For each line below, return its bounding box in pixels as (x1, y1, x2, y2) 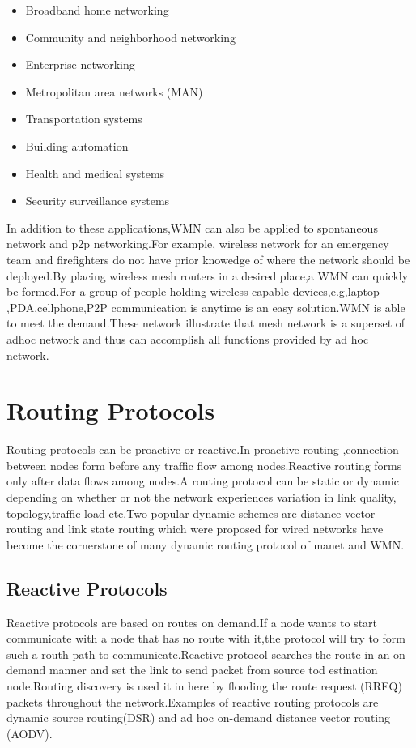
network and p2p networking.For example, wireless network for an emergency (6, 235, 389, 252)
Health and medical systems (25, 165, 165, 182)
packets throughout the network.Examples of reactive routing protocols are (6, 693, 379, 710)
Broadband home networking (25, 2, 169, 18)
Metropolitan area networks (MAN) (25, 83, 203, 100)
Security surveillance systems (25, 192, 170, 209)
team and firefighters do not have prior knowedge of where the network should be (6, 250, 410, 267)
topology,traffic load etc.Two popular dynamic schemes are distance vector (6, 504, 376, 521)
